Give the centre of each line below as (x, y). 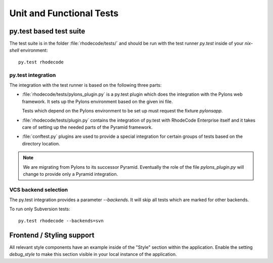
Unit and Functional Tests (64, 13)
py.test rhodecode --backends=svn (61, 221)
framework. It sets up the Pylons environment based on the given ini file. (97, 101)
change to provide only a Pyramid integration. (71, 174)
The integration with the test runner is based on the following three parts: (85, 85)
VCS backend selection (39, 190)
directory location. (41, 143)
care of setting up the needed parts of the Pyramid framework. (87, 127)
